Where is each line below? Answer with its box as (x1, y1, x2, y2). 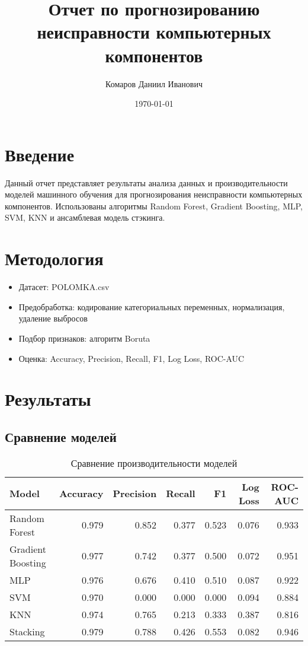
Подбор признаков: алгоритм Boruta (18, 332, 150, 344)
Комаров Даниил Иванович (105, 77, 203, 90)
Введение (5, 142, 75, 166)
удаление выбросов (18, 312, 88, 324)
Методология (5, 246, 104, 271)
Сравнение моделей (5, 427, 117, 445)
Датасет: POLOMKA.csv (18, 281, 110, 293)
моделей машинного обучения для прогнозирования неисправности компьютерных (5, 188, 303, 201)
